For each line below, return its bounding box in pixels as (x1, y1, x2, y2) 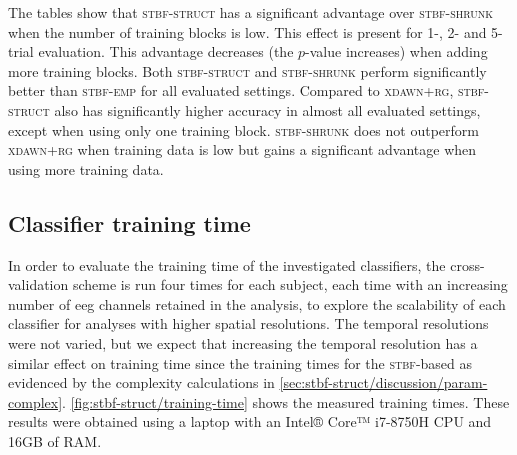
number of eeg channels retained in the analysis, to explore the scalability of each (8, 293, 506, 314)
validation (8, 274, 69, 295)
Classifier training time (8, 207, 251, 238)
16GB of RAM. (8, 430, 102, 451)
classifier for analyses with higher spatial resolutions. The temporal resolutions (8, 313, 489, 334)
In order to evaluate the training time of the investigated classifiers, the (8, 254, 446, 275)
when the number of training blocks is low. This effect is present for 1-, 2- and (8, 21, 487, 42)
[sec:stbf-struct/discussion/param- (279, 372, 488, 393)
